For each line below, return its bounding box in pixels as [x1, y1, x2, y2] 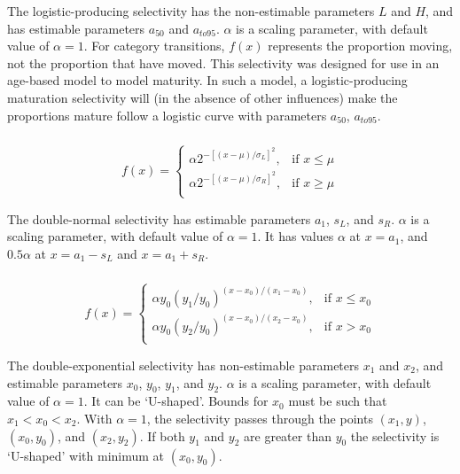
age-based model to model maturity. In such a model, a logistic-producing [7, 71, 408, 89]
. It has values [257, 227, 334, 245]
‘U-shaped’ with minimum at [7, 446, 165, 464]
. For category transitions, [83, 36, 225, 55]
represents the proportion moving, [268, 36, 453, 55]
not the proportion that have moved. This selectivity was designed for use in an [7, 53, 440, 72]
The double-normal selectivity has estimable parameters [7, 209, 311, 228]
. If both [139, 426, 185, 445]
